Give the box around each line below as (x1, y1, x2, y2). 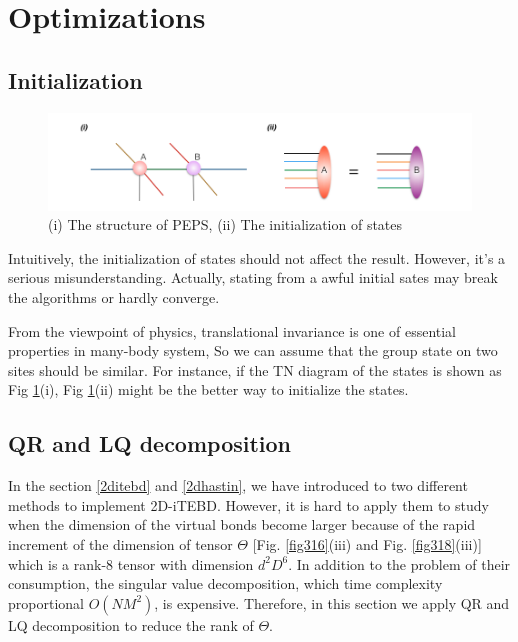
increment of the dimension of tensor (8, 533, 233, 554)
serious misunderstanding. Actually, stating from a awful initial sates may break (8, 267, 498, 288)
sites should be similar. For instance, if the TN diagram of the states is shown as (8, 359, 502, 380)
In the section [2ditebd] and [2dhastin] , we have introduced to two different (8, 475, 468, 496)
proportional (8, 592, 84, 613)
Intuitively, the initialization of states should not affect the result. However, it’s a (8, 247, 506, 268)
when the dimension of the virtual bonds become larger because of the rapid (8, 514, 476, 535)
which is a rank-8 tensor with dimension (8, 553, 254, 574)
